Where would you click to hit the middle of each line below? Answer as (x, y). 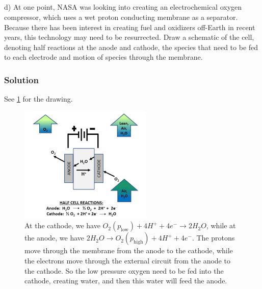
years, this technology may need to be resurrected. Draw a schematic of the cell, (129, 37)
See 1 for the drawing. (38, 99)
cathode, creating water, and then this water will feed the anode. (126, 281)
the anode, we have (55, 238)
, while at (221, 225)
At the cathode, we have (62, 225)
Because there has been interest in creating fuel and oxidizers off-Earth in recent (130, 27)
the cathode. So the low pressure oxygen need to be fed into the (124, 270)
